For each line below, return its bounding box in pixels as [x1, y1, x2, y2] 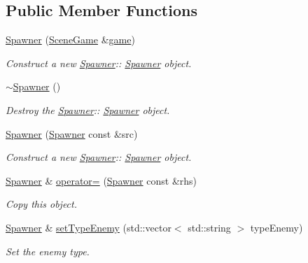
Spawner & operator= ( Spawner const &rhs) [6, 173, 197, 187]
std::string [188, 220, 231, 234]
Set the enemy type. [6, 243, 90, 258]
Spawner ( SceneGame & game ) [6, 32, 135, 47]
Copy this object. [6, 197, 77, 211]
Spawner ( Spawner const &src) [6, 126, 138, 141]
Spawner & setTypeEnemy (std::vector [6, 220, 171, 234]
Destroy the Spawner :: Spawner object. [6, 102, 170, 117]
